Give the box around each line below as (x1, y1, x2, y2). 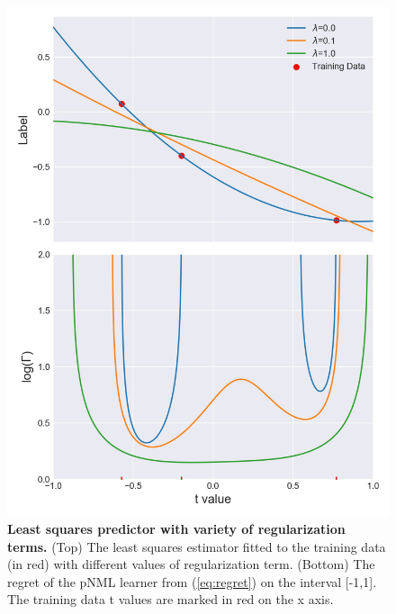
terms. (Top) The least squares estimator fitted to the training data (7, 537, 386, 555)
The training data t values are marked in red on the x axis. (7, 590, 334, 609)
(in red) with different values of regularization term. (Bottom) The (7, 555, 375, 573)
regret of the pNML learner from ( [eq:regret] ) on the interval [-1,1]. (7, 572, 377, 591)
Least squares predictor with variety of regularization (7, 519, 346, 537)
